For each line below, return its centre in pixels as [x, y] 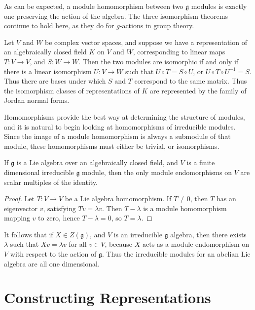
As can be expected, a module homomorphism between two [94, 6]
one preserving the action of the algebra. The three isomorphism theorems [116, 16]
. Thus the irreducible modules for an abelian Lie [176, 254]
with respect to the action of [53, 254]
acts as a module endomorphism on [196, 244]
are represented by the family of [198, 90]
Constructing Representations [108, 297]
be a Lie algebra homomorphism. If [118, 199]
